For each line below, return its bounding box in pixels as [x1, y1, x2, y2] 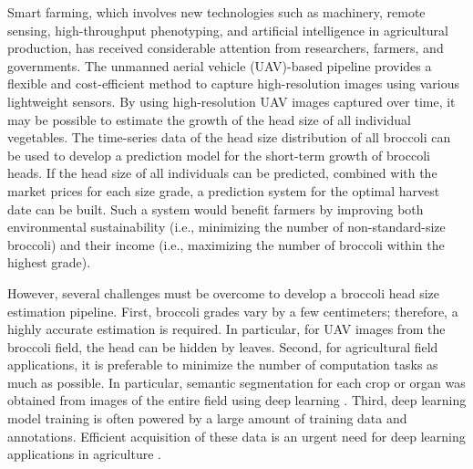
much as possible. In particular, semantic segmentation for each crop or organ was [7, 372, 466, 391]
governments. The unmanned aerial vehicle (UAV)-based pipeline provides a [7, 56, 432, 75]
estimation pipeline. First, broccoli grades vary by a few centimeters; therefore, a [7, 301, 458, 320]
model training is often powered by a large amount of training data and [7, 409, 407, 428]
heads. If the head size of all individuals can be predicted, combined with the [7, 163, 437, 182]
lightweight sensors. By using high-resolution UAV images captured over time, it [7, 91, 456, 110]
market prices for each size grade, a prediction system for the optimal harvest [7, 181, 440, 200]
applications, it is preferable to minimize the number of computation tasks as [7, 355, 438, 374]
